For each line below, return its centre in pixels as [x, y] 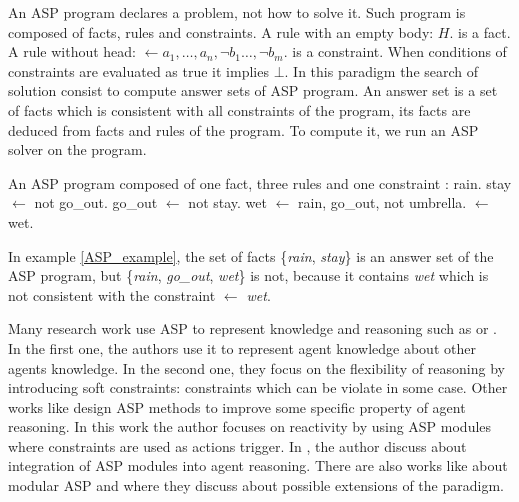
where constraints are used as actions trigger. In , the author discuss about [237, 445]
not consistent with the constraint [112, 294]
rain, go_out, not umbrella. [382, 202]
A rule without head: [72, 51]
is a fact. [484, 31]
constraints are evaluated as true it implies [138, 70]
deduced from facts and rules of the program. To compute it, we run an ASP [243, 129]
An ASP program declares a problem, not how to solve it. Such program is [237, 12]
